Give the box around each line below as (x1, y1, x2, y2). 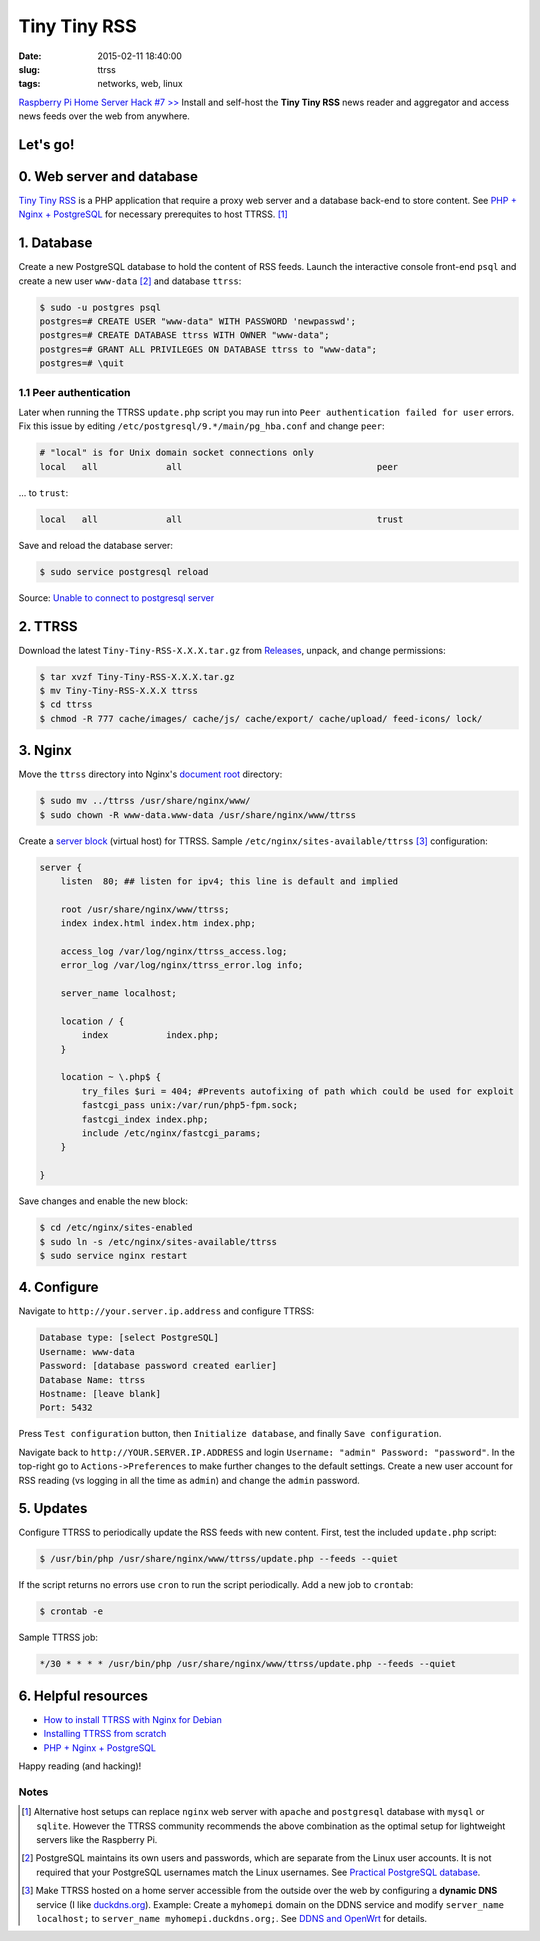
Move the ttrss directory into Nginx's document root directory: (18, 768, 283, 780)
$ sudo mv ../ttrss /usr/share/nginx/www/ (39, 795, 251, 807)
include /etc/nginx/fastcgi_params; (81, 1128, 262, 1139)
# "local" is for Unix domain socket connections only (39, 447, 314, 459)
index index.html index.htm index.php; (60, 918, 257, 929)
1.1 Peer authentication (18, 385, 131, 399)
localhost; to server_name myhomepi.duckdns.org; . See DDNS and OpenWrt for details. (36, 1912, 428, 1924)
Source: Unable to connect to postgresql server (18, 591, 215, 604)
